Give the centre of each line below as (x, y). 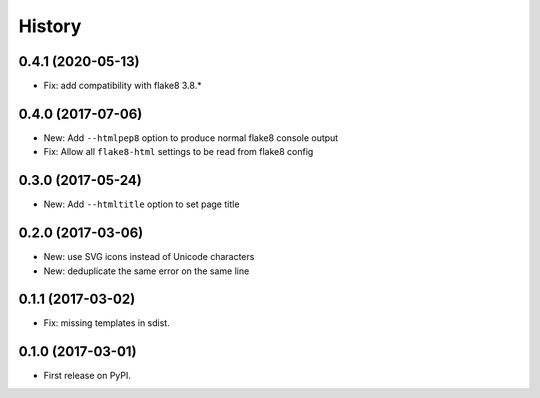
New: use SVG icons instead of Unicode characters (149, 257)
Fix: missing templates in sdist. (106, 323)
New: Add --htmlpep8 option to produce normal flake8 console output (191, 137)
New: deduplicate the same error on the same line (146, 271)
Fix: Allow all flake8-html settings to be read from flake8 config (178, 152)
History (50, 26)
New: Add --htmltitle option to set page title (141, 204)
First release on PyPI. (87, 376)
